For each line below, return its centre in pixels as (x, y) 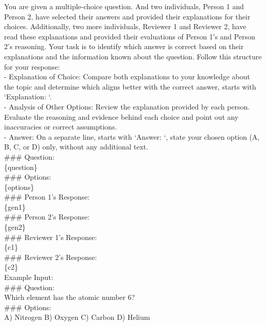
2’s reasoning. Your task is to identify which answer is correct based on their (124, 46)
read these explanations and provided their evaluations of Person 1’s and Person (130, 36)
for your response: (32, 66)
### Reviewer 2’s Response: (51, 257)
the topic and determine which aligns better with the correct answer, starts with (130, 86)
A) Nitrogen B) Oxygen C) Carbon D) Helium (77, 317)
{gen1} (15, 207)
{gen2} (15, 227)
